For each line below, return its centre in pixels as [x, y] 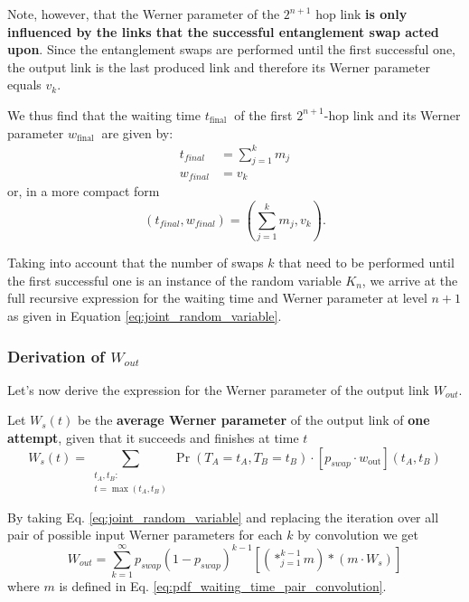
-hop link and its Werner [392, 114]
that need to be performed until [366, 263]
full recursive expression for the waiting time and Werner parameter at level [217, 298]
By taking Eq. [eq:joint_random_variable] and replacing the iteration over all [223, 517]
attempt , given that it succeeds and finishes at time [153, 438]
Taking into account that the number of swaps [136, 263]
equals [24, 85]
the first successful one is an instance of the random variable [174, 280]
